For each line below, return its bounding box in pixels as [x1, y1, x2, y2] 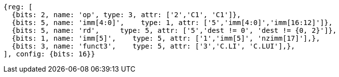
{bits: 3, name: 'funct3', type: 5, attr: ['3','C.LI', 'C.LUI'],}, [11, 42, 296, 50]
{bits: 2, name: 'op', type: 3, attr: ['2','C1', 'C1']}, [11, 11, 241, 19]
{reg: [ [3, 3, 33, 11]
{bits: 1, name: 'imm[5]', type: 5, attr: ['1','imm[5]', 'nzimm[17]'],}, [11, 34, 320, 42]
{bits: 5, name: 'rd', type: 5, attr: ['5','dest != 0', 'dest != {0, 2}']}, [11, 26, 337, 34]
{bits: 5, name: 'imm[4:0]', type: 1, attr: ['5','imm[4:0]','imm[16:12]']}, [11, 19, 333, 26]
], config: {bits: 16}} [3, 50, 95, 58]
